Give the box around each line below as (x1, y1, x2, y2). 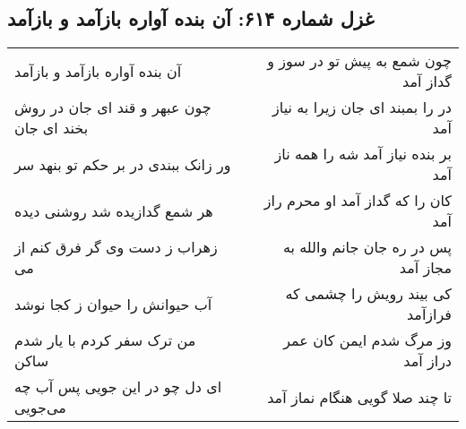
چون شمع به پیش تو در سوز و (267, 50, 452, 72)
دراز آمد (403, 350, 452, 372)
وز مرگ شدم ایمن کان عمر (283, 330, 452, 351)
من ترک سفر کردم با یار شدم (14, 330, 196, 351)
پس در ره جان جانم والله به (282, 236, 452, 258)
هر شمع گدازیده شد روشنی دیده (14, 200, 213, 221)
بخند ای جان (14, 117, 89, 139)
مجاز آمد (399, 257, 452, 279)
